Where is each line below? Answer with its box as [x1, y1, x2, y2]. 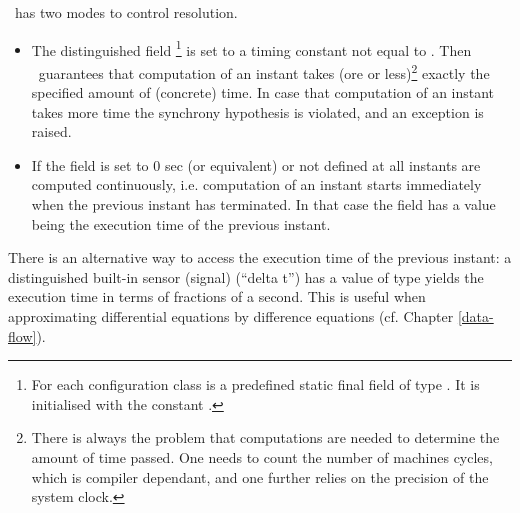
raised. [31, 121, 72, 142]
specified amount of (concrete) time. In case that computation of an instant [31, 82, 495, 103]
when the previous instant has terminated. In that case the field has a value [31, 194, 496, 215]
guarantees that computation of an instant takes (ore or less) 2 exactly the [38, 59, 490, 83]
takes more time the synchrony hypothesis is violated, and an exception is [31, 101, 484, 122]
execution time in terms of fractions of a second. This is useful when [8, 286, 426, 307]
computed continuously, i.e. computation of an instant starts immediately [31, 174, 482, 195]
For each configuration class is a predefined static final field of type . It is [31, 374, 480, 395]
